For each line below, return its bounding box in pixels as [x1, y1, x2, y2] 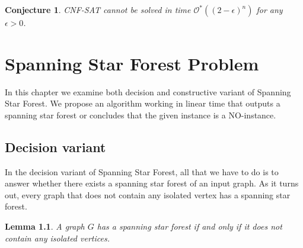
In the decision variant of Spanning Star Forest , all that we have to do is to [5, 165, 279, 178]
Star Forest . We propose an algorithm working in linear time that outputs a [5, 97, 280, 109]
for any [256, 4, 283, 15]
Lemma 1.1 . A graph [5, 220, 85, 233]
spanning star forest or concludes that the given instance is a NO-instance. [5, 108, 276, 121]
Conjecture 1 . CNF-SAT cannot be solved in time [5, 4, 191, 15]
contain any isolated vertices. [5, 231, 110, 244]
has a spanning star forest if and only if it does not [97, 220, 282, 233]
